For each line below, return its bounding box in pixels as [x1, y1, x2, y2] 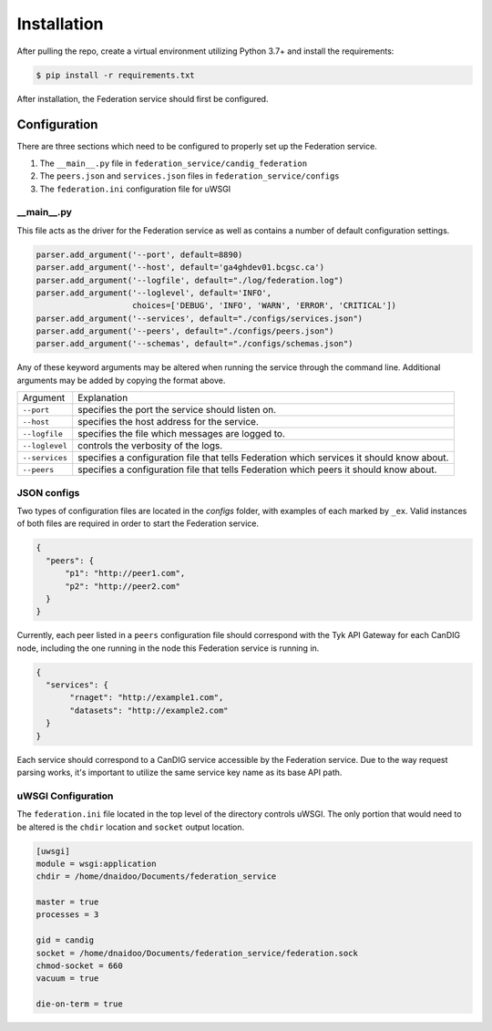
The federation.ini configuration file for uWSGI [39, 183, 231, 194]
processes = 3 [36, 910, 99, 920]
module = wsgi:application [36, 858, 157, 869]
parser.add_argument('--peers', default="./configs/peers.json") [36, 326, 334, 336]
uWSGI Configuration [16, 789, 114, 802]
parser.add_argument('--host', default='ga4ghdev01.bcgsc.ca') [36, 263, 325, 273]
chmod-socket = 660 [36, 961, 123, 971]
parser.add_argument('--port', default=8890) [36, 249, 243, 260]
